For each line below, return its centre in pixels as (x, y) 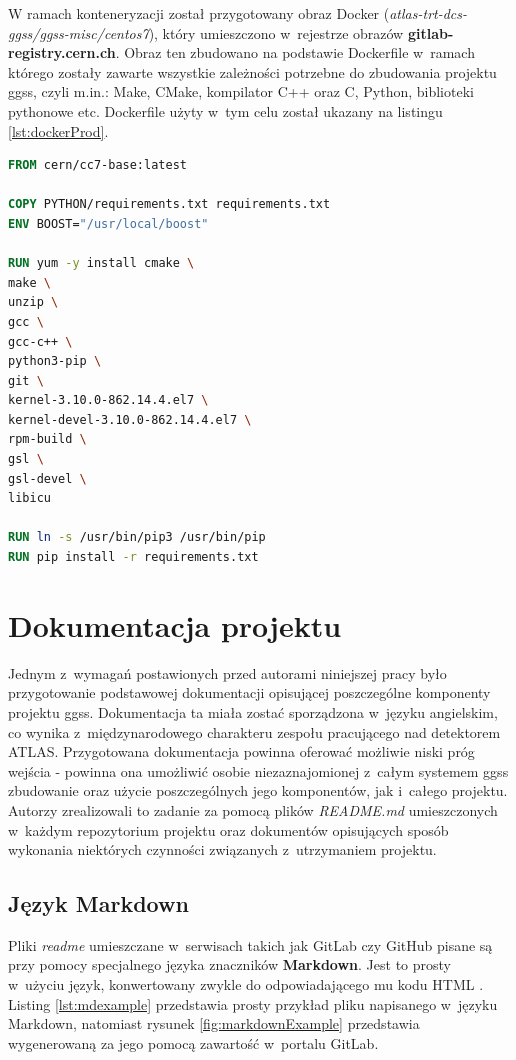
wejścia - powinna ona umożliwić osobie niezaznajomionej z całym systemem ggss (258, 770)
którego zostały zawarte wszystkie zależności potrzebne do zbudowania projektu (252, 71)
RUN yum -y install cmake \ (101, 263)
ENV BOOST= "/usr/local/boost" (108, 223)
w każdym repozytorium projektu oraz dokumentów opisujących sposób (228, 829)
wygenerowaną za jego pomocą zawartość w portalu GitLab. (193, 1042)
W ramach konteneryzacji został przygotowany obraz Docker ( (199, 13)
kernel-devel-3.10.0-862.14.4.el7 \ (130, 419)
